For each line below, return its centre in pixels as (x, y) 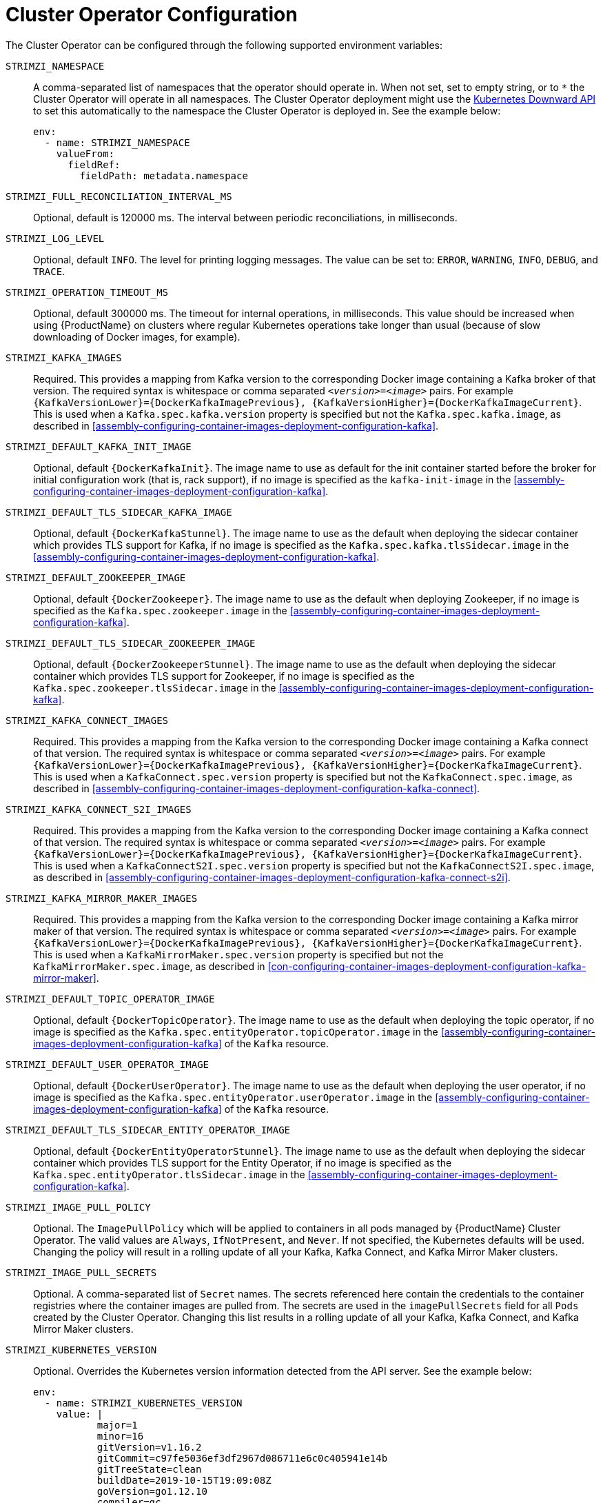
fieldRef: (94, 164)
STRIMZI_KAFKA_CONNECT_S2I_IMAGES (99, 809)
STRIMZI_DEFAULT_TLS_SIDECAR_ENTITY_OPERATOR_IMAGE (148, 1130)
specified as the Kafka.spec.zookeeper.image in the (160, 610)
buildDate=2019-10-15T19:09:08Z (184, 1480)
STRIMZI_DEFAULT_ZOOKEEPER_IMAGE (96, 577)
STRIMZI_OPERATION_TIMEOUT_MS (87, 292)
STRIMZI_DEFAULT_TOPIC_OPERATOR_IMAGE (110, 999)
